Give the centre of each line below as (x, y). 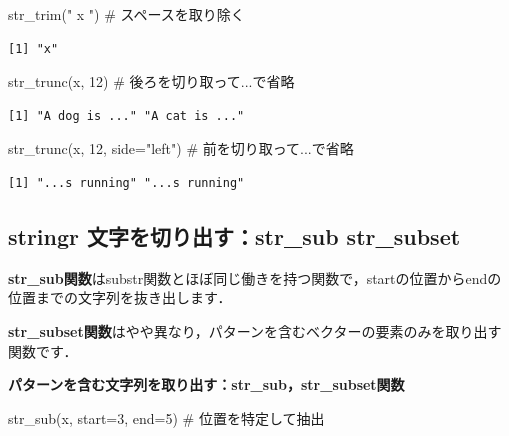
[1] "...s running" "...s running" (126, 182)
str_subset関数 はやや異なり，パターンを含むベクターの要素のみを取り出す (255, 330)
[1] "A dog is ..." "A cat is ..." (126, 115)
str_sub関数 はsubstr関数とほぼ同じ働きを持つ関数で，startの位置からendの (255, 277)
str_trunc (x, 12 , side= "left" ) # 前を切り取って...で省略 (181, 148)
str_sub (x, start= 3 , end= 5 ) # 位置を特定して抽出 (166, 417)
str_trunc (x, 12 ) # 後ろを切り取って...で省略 (151, 81)
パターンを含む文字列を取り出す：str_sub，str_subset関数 (206, 384)
